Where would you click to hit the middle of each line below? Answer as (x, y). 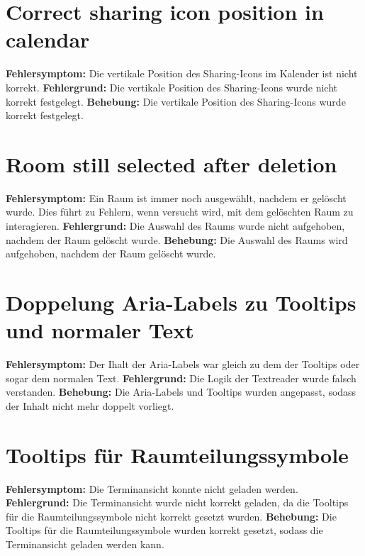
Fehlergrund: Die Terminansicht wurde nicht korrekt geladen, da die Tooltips (177, 502)
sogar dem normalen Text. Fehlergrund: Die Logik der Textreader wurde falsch (181, 378)
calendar (48, 39)
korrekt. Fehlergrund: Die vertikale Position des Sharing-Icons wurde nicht (172, 87)
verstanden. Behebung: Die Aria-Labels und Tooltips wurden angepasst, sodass (181, 392)
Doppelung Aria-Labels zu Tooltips (181, 302)
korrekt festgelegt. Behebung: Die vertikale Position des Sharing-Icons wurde (176, 101)
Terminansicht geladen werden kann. (85, 544)
